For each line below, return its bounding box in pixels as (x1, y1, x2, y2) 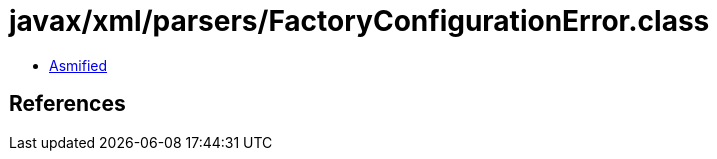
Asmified (49, 56, 108, 74)
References (9, 91, 126, 117)
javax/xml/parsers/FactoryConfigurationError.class (9, 4, 710, 38)
